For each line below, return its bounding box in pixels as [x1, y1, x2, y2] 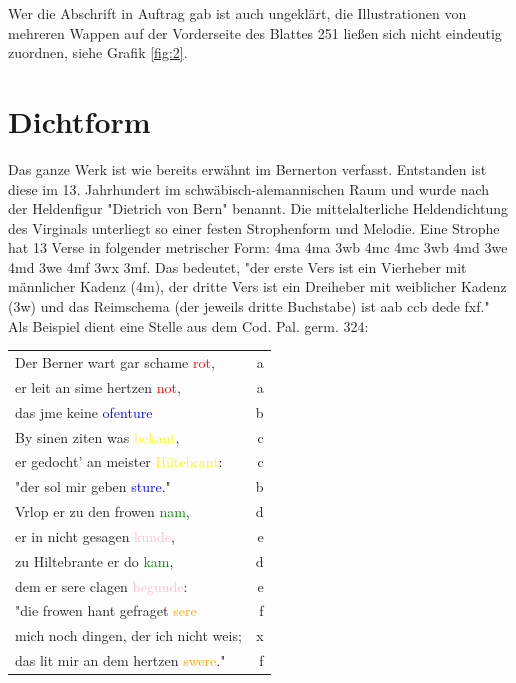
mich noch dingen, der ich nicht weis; [15, 625, 242, 646]
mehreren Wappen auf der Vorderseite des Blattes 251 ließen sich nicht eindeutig [8, 22, 502, 43]
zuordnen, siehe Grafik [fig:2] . [8, 42, 188, 63]
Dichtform [8, 100, 151, 141]
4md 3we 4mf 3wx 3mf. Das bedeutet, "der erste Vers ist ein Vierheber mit [8, 256, 467, 277]
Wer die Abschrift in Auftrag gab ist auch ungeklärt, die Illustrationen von [8, 3, 467, 23]
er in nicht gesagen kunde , [15, 525, 175, 546]
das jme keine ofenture [15, 401, 153, 422]
